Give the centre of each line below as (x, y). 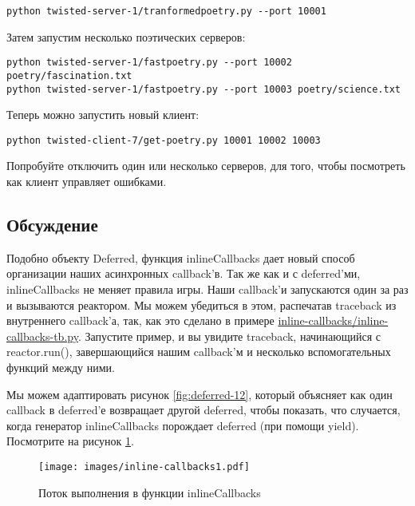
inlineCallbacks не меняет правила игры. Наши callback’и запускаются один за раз (207, 289)
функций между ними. (61, 368)
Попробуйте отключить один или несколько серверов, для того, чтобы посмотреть (206, 166)
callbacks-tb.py (42, 336)
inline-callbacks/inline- (333, 320)
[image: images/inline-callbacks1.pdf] (144, 466)
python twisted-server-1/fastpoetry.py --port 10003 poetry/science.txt (204, 89)
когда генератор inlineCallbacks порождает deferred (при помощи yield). (183, 425)
